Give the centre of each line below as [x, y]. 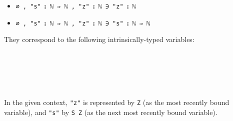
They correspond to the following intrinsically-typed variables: [99, 39]
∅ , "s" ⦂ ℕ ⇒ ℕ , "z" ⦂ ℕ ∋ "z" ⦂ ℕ [76, 6]
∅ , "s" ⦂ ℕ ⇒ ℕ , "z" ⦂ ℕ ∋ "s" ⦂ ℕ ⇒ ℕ [83, 23]
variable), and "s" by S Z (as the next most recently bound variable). [111, 112]
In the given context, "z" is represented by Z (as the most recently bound [117, 102]
